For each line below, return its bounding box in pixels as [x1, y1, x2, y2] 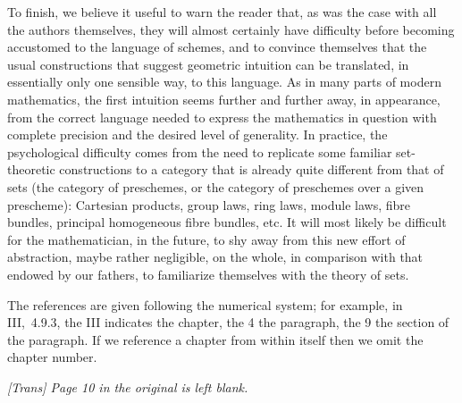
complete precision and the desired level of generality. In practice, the [7, 125, 388, 144]
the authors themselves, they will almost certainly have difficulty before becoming [7, 20, 455, 38]
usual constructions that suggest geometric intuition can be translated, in [7, 55, 409, 73]
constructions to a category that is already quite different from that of [59, 160, 444, 179]
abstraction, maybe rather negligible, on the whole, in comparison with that [7, 248, 424, 266]
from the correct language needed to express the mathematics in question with [7, 107, 437, 126]
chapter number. [7, 348, 97, 366]
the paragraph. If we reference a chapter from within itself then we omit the [7, 330, 424, 348]
